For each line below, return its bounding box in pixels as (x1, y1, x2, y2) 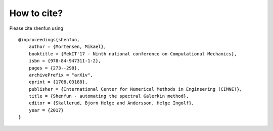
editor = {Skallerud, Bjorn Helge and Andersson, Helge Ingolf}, (28, 100, 195, 106)
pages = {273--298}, (28, 65, 80, 71)
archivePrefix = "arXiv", (28, 72, 94, 78)
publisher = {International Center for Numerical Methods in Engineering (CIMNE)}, (28, 86, 243, 92)
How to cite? (9, 8, 63, 19)
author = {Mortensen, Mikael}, (28, 44, 107, 50)
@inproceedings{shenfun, (18, 37, 80, 42)
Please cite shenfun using (9, 25, 63, 31)
